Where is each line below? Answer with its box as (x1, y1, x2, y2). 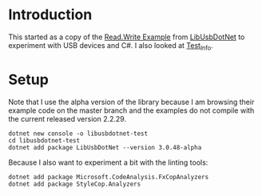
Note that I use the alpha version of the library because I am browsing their (8, 97, 255, 106)
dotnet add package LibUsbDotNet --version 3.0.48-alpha (8, 143, 202, 151)
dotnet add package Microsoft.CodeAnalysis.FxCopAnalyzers (8, 173, 209, 181)
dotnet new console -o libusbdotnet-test (8, 130, 149, 138)
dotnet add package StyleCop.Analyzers (8, 180, 141, 188)
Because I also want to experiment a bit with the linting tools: (8, 158, 208, 167)
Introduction (8, 6, 93, 24)
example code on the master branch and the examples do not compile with (8, 106, 255, 115)
